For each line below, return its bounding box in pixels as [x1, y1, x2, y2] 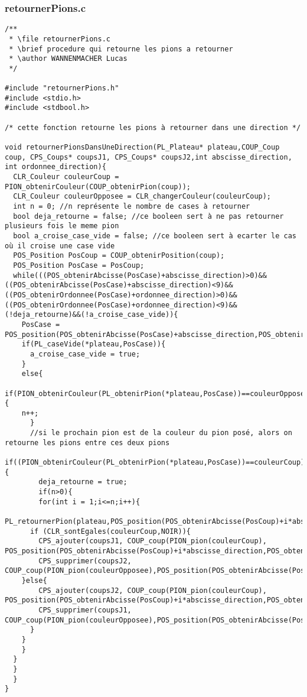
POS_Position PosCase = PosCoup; [13, 261, 145, 270]
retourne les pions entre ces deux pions [5, 438, 170, 447]
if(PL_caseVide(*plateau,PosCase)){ [21, 340, 166, 349]
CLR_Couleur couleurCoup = [13, 173, 119, 181]
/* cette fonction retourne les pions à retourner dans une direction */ [5, 123, 301, 132]
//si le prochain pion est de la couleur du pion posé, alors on [30, 429, 292, 437]
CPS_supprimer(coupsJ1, [38, 605, 132, 614]
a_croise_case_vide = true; [30, 349, 141, 358]
